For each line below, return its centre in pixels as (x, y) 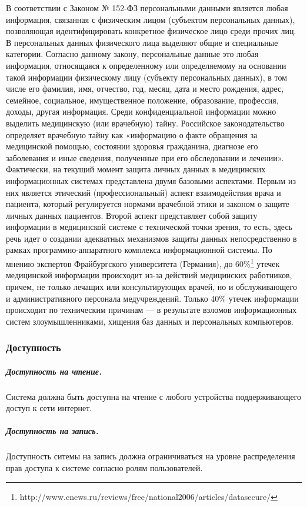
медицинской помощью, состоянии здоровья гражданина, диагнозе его (132, 146)
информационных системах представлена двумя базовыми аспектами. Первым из (151, 180)
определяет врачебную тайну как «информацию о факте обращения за (132, 134)
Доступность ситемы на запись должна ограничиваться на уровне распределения (151, 456)
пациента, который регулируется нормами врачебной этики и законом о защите (148, 204)
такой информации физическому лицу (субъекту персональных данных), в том (147, 77)
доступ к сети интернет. (49, 408)
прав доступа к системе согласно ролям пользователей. (104, 468)
